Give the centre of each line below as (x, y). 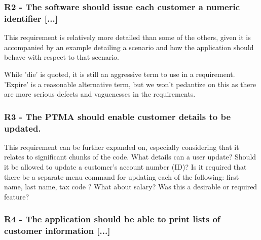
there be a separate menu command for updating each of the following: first (122, 176)
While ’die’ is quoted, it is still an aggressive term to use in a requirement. (120, 74)
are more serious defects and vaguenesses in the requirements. (100, 94)
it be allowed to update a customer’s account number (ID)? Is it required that (125, 167)
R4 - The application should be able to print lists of (112, 219)
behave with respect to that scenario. (62, 57)
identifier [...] (31, 18)
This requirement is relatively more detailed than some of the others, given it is (127, 37)
